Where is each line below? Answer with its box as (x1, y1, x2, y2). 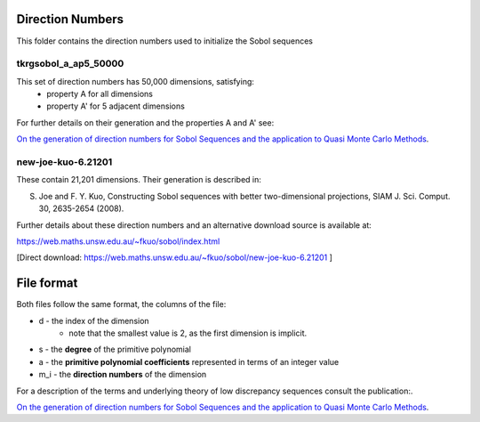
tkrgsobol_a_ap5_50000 (16, 58, 124, 70)
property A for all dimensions (46, 89, 153, 100)
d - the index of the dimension (38, 315, 150, 326)
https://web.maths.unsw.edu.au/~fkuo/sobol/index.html (16, 236, 220, 247)
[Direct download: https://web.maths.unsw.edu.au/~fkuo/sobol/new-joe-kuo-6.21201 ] (16, 252, 333, 263)
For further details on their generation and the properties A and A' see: (16, 117, 275, 128)
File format (16, 276, 78, 291)
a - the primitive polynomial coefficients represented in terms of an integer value (38, 356, 340, 367)
